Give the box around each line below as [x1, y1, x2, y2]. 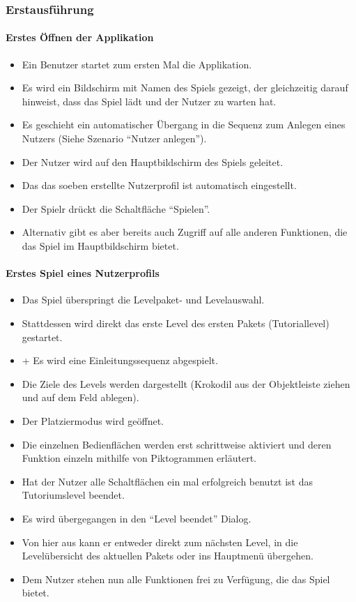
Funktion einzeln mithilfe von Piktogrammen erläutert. [22, 451, 256, 465]
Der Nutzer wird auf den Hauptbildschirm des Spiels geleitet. [22, 154, 284, 169]
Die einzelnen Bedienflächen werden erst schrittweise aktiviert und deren [22, 437, 332, 451]
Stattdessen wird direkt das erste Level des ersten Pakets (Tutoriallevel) [22, 315, 330, 330]
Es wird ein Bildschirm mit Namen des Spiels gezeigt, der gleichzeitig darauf [22, 80, 348, 95]
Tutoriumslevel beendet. [22, 488, 125, 502]
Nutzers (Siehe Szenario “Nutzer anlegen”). [22, 131, 207, 146]
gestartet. [22, 329, 63, 344]
